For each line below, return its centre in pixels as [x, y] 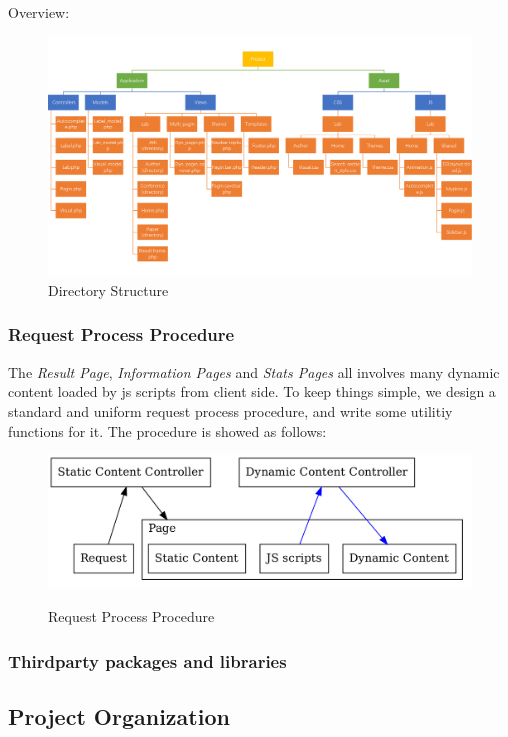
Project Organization [119, 716]
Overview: [39, 12]
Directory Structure [108, 289]
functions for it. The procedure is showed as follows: [167, 430]
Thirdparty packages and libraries [147, 660]
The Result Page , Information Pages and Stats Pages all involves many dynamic [254, 371]
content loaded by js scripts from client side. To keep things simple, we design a [252, 391]
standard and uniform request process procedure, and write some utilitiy [230, 410]
